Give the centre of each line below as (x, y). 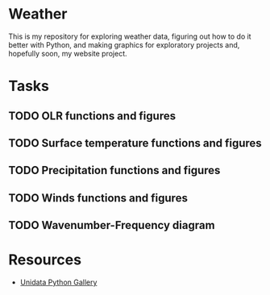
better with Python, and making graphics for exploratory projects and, (124, 44)
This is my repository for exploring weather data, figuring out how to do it (130, 36)
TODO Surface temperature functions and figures (135, 143)
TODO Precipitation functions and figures (114, 170)
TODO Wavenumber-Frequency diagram (112, 225)
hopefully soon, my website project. (68, 53)
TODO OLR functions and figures (92, 116)
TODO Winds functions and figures (98, 198)
